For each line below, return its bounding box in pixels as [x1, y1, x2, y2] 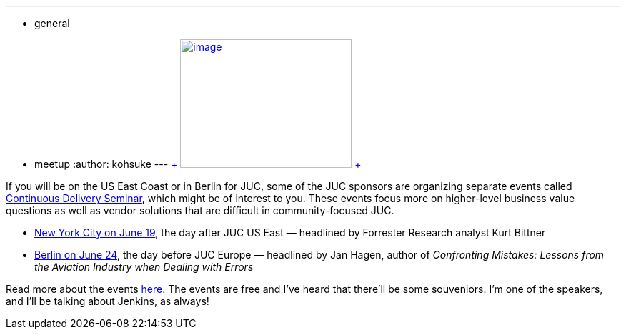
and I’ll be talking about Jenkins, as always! [6, 295, 209, 307]
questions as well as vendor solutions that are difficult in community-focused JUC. [6, 204, 394, 216]
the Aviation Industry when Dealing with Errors [34, 261, 254, 273]
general [34, 17, 70, 29]
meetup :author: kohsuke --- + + [34, 158, 362, 170]
